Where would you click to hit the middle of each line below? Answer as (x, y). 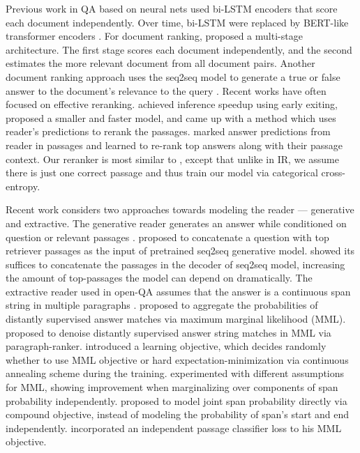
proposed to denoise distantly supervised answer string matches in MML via (168, 332)
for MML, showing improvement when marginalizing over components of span (172, 387)
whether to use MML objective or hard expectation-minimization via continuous (177, 359)
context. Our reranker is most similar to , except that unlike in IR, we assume (172, 159)
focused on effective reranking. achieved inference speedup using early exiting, (172, 104)
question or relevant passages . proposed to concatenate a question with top (167, 237)
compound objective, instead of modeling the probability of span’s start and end (177, 414)
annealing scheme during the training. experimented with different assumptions (175, 373)
